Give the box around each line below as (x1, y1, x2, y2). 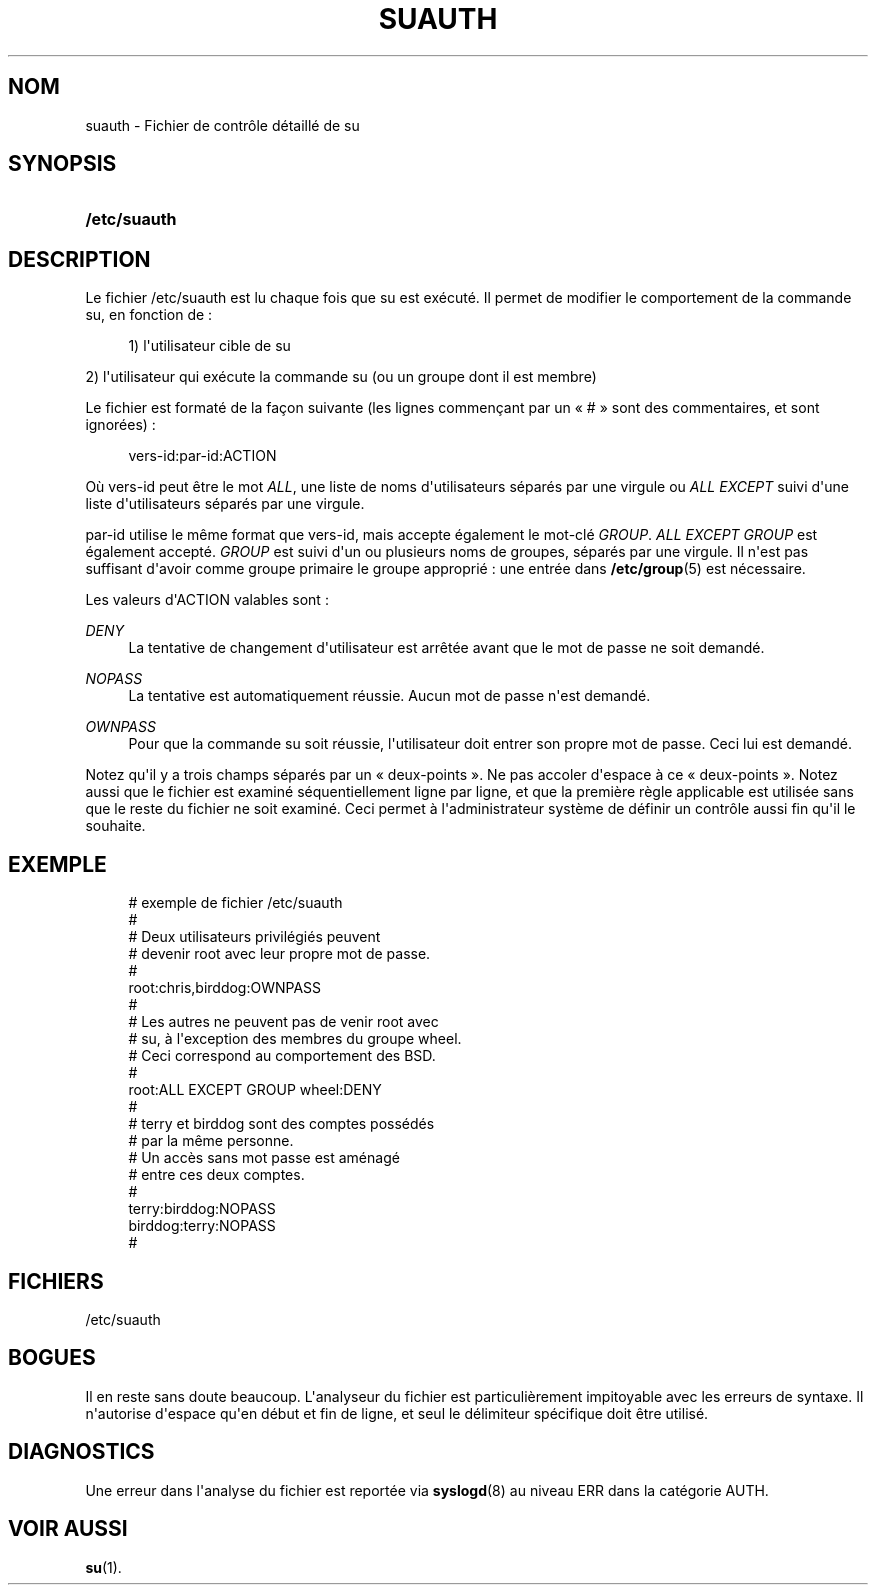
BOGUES (8, 1345, 96, 1371)
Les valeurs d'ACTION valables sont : (85, 591, 329, 609)
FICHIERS (8, 1268, 104, 1294)
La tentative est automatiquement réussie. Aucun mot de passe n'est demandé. (128, 687, 651, 705)
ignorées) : (85, 416, 156, 434)
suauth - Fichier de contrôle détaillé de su (85, 116, 360, 134)
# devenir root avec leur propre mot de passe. (128, 945, 431, 963)
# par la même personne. (128, 1132, 294, 1150)
